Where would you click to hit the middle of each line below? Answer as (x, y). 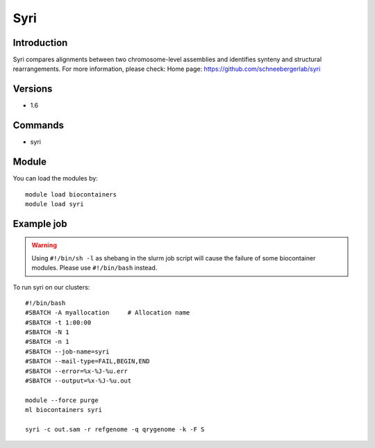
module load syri (55, 204)
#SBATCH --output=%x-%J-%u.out (78, 381)
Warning (44, 245)
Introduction (40, 43)
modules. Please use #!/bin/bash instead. (94, 268)
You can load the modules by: (56, 179)
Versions (33, 89)
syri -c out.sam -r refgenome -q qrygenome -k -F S (115, 430)
